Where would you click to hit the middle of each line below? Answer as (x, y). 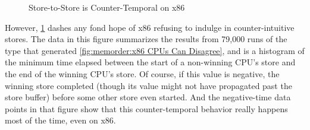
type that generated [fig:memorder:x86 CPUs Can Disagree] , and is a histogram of (155, 50)
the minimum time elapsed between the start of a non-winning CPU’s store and (150, 62)
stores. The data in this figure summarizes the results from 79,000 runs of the (146, 39)
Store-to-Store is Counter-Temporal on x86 (107, 7)
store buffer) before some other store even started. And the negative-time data (148, 97)
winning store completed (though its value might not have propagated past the (148, 85)
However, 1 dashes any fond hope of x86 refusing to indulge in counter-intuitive (150, 27)
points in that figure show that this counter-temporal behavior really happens (146, 108)
